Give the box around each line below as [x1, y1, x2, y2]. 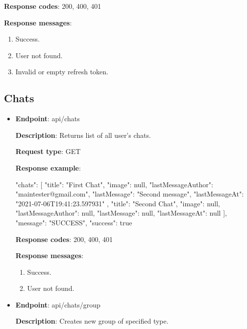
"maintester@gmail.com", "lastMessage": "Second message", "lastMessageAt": [15, 189, 244, 199]
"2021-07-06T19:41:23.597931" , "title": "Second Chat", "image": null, [15, 198, 220, 208]
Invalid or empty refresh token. [15, 66, 108, 77]
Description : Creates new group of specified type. [15, 316, 169, 326]
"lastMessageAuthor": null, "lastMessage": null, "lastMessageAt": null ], [15, 208, 227, 218]
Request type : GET [15, 146, 81, 156]
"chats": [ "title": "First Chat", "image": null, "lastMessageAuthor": [15, 179, 213, 189]
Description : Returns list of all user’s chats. [15, 130, 151, 140]
